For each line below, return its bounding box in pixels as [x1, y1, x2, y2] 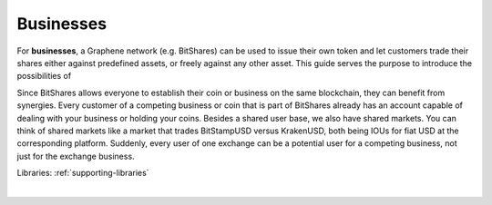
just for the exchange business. [16, 151, 136, 161]
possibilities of [16, 71, 72, 82]
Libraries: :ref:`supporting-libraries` [16, 168, 149, 179]
